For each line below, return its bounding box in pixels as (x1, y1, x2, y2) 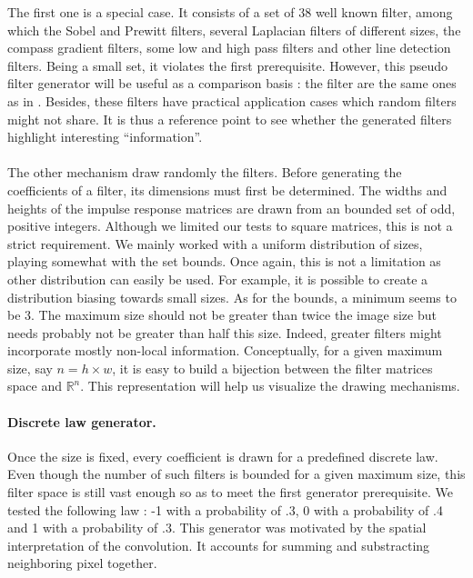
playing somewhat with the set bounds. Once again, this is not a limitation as (7, 252, 441, 271)
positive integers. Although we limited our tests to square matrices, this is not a (7, 216, 453, 235)
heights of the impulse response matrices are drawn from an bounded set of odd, (7, 198, 456, 217)
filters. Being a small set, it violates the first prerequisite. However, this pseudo (7, 55, 448, 75)
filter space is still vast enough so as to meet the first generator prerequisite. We (7, 483, 454, 502)
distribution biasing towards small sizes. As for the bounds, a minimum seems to (7, 287, 457, 306)
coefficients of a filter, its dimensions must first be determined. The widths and (7, 180, 448, 199)
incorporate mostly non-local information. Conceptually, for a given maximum (7, 341, 443, 360)
